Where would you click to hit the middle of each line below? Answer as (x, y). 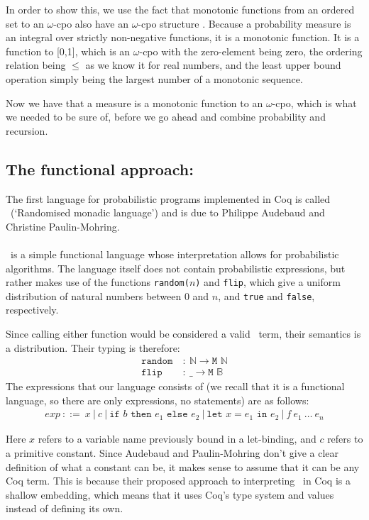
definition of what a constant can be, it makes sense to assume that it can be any (183, 466)
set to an (25, 23)
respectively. (32, 310)
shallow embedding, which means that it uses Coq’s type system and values (170, 494)
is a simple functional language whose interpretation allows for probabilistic (175, 254)
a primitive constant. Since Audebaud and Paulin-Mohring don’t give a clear (172, 453)
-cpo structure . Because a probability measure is (244, 23)
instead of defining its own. (65, 508)
